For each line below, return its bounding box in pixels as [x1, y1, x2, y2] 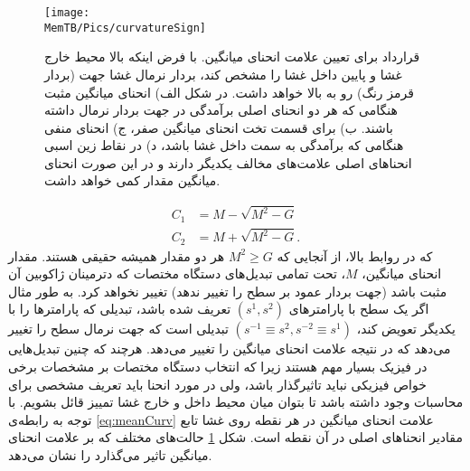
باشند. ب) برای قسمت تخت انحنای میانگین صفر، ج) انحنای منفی [44, 118, 393, 137]
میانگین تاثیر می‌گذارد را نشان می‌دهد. [8, 445, 212, 464]
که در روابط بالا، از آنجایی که [277, 246, 433, 265]
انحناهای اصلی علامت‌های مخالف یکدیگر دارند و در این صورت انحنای [44, 153, 412, 172]
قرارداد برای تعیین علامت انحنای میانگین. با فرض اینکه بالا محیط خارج [44, 47, 420, 66]
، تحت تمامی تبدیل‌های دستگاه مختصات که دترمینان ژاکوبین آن [8, 264, 346, 283]
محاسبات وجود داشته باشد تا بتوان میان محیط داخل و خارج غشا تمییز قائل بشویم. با [8, 392, 464, 411]
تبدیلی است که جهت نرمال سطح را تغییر [8, 319, 229, 338]
